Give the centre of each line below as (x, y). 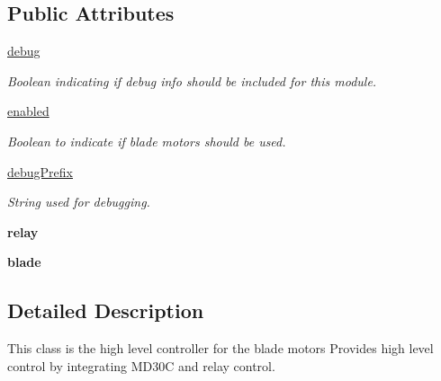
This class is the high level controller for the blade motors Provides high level (220, 348)
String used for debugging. (79, 202)
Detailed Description (106, 310)
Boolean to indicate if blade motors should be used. (147, 141)
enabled (28, 111)
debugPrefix (40, 171)
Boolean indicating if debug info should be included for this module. (192, 80)
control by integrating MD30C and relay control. (141, 365)
